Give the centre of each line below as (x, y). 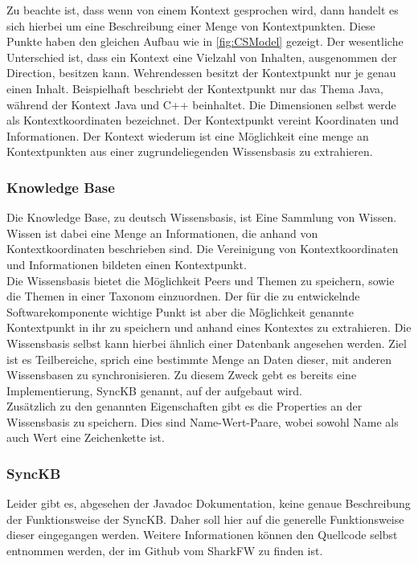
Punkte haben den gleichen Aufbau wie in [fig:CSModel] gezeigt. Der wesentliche (205, 41)
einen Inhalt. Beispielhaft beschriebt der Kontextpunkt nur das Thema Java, (195, 88)
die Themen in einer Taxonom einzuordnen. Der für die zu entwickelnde (183, 296)
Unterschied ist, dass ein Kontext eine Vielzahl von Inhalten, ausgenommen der (202, 57)
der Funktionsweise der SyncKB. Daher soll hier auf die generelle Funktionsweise (205, 519)
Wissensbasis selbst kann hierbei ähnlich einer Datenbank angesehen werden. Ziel (207, 343)
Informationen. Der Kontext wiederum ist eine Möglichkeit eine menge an (188, 135)
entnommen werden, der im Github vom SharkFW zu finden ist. (165, 551)
